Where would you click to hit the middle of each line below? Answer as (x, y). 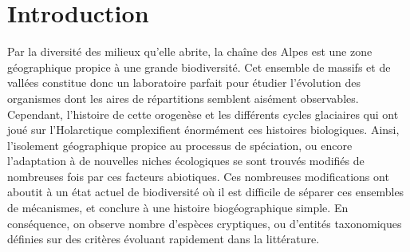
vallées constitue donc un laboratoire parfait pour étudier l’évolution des (184, 83)
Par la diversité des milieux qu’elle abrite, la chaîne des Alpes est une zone (190, 51)
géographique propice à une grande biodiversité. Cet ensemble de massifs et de (199, 67)
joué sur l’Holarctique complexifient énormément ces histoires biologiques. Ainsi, (203, 130)
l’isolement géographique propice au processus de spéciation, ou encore (180, 145)
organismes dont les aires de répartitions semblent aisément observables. (183, 98)
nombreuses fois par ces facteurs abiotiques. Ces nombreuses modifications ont (198, 176)
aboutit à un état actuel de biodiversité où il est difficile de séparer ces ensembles (206, 192)
